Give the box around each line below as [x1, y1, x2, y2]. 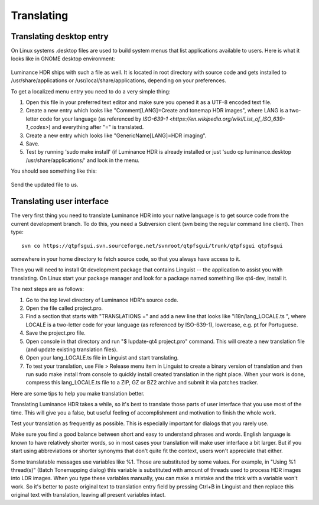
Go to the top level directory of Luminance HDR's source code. [25, 296, 178, 303]
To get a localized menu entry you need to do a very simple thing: [11, 88, 171, 95]
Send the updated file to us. [11, 181, 79, 188]
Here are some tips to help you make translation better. [11, 390, 145, 397]
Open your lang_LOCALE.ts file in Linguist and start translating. [25, 354, 179, 361]
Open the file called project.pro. [25, 305, 103, 312]
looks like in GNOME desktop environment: [11, 55, 115, 62]
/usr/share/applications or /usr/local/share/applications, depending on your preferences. [11, 77, 227, 84]
